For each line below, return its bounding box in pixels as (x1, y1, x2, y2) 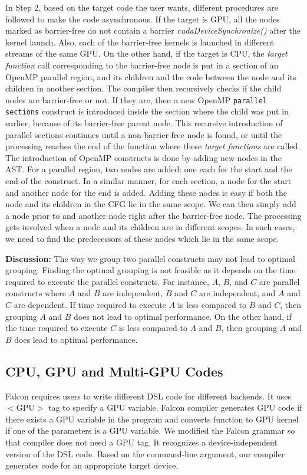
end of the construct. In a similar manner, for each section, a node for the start (5, 175, 292, 187)
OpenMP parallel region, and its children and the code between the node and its (5, 70, 296, 83)
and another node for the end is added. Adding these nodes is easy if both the (5, 186, 288, 198)
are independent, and (199, 287, 276, 299)
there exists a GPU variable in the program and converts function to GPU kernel (5, 412, 299, 425)
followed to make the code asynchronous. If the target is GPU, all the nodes (5, 12, 280, 25)
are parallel (259, 275, 300, 287)
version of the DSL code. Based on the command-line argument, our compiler (5, 447, 285, 460)
